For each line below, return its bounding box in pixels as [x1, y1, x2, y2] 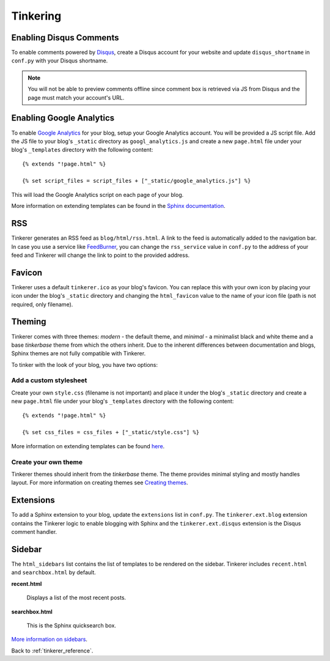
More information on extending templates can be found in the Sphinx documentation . [11, 202, 226, 210]
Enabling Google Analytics [11, 113, 115, 124]
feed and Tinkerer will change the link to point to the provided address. [11, 251, 190, 259]
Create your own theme [11, 457, 82, 466]
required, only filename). [11, 300, 73, 308]
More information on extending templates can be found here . [11, 442, 165, 449]
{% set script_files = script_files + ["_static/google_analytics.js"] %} [22, 177, 251, 185]
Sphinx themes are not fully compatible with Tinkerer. [11, 350, 146, 357]
